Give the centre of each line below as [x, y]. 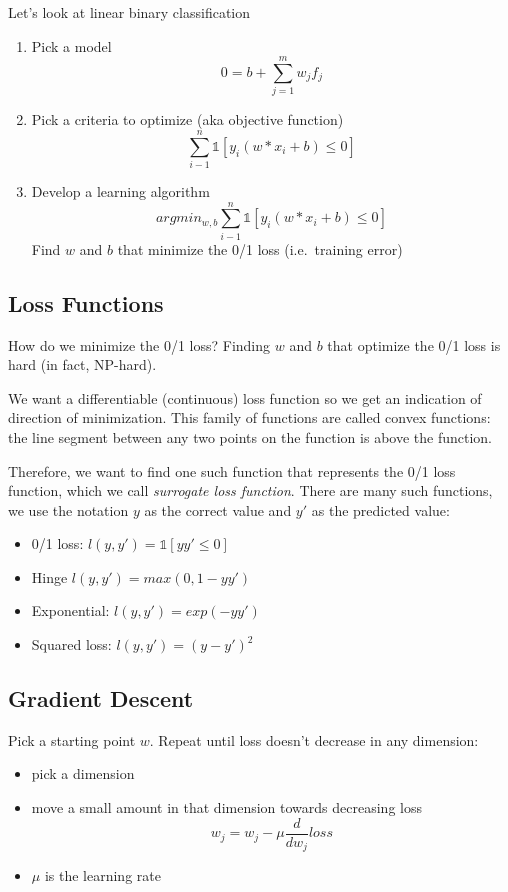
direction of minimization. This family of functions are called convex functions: [249, 417]
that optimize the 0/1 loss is [414, 344]
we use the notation [68, 509]
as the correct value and [218, 509]
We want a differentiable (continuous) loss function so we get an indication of [245, 397]
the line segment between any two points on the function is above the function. [250, 436]
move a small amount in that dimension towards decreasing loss [226, 807]
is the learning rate [102, 875]
